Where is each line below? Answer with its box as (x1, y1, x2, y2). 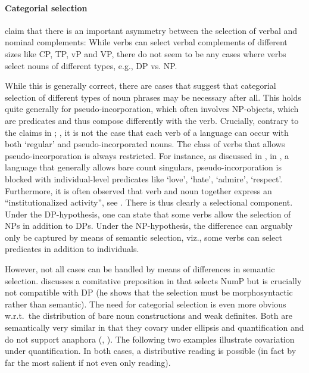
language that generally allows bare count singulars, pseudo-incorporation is (5, 161, 282, 173)
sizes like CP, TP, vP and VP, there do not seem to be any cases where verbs (5, 47, 286, 60)
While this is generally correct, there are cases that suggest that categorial (5, 79, 276, 92)
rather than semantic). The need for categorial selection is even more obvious (5, 297, 286, 310)
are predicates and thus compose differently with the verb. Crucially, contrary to (5, 114, 299, 126)
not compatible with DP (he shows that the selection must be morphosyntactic (5, 286, 293, 299)
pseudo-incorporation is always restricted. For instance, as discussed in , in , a (5, 149, 289, 161)
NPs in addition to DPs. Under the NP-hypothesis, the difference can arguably (5, 219, 293, 232)
